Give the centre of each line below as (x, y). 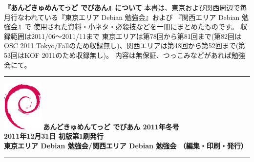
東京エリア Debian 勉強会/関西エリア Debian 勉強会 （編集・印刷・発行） (126, 145)
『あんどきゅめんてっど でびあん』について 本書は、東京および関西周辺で (122, 7)
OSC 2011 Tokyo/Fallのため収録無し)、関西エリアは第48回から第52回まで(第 (125, 45)
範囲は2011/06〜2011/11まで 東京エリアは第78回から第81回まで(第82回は (126, 36)
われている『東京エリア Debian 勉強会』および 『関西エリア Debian (132, 17)
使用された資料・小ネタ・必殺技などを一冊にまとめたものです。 (136, 27)
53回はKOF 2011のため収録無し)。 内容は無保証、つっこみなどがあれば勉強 (125, 55)
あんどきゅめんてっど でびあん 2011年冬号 (111, 126)
